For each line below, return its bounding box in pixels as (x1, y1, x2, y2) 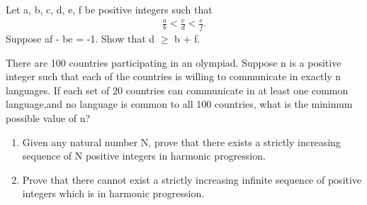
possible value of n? (6, 110, 91, 125)
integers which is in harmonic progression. (22, 186, 205, 201)
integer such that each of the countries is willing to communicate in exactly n (6, 69, 341, 84)
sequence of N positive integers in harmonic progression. (22, 148, 266, 163)
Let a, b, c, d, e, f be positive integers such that (6, 2, 213, 16)
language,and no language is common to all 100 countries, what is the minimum (6, 96, 353, 111)
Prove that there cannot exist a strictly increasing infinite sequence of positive (22, 172, 362, 187)
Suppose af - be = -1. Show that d (6, 31, 155, 45)
